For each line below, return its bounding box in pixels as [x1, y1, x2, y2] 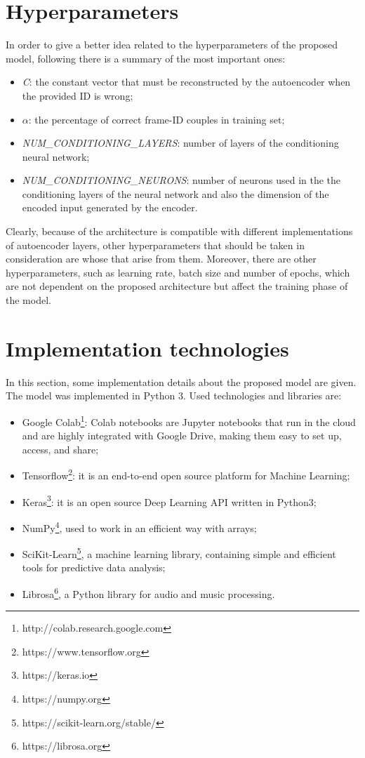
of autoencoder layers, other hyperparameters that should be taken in [6, 237, 305, 252]
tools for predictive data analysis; [22, 560, 166, 575]
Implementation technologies [6, 333, 289, 362]
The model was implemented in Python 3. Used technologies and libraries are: [6, 388, 342, 403]
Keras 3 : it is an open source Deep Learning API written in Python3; [22, 492, 317, 509]
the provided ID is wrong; [22, 88, 133, 102]
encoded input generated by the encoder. [22, 200, 198, 215]
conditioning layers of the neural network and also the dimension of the [22, 186, 329, 201]
